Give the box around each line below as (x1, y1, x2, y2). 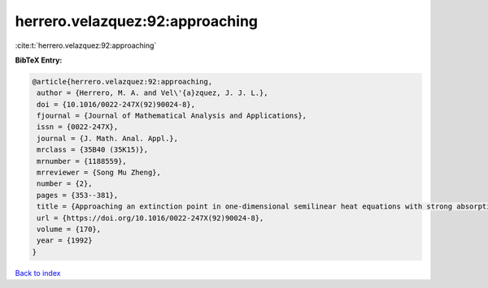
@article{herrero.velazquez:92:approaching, (32, 77, 213, 86)
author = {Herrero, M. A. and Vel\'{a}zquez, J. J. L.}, (37, 88, 268, 97)
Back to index (15, 268, 61, 277)
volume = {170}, (37, 225, 102, 234)
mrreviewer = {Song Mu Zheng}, (37, 168, 162, 178)
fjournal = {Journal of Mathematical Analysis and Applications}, (37, 111, 307, 121)
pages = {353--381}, (37, 191, 119, 200)
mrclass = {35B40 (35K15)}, (37, 145, 149, 154)
